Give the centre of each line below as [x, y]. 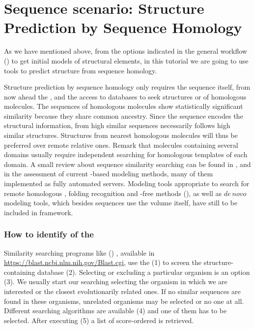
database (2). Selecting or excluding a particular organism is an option [144, 272]
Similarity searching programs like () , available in [79, 252]
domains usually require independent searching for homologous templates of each [126, 154]
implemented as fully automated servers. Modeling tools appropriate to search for [127, 183]
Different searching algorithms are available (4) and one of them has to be [115, 311]
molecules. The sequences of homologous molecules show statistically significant [124, 106]
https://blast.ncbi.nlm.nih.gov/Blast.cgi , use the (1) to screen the [103, 262]
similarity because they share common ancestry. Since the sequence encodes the [124, 115]
